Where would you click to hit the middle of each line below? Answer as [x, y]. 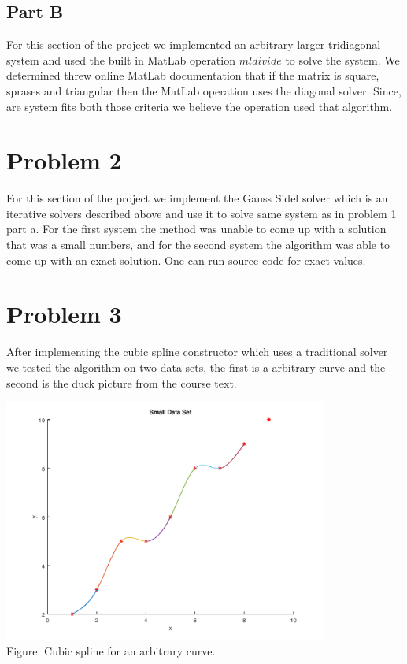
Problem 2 [64, 160]
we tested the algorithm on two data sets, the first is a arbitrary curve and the [196, 367]
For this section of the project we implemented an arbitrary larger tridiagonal [194, 45]
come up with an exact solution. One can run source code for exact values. [186, 260]
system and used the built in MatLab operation [121, 59]
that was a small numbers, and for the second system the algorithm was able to [198, 245]
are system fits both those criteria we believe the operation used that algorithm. [200, 106]
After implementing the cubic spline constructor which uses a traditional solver [197, 352]
